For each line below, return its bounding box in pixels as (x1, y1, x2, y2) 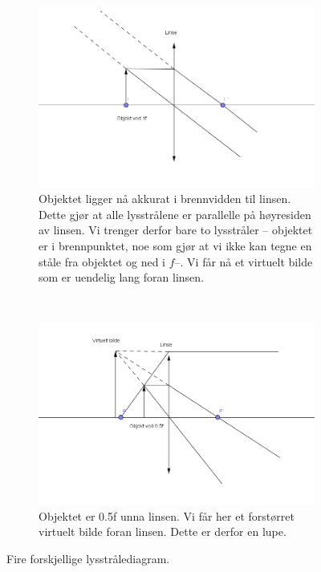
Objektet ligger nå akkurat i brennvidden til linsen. (39, 190, 291, 207)
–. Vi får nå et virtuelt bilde (174, 253, 313, 270)
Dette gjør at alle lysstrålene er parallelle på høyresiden (39, 205, 311, 222)
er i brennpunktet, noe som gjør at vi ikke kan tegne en (39, 237, 312, 254)
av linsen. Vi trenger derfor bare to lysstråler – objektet (39, 221, 313, 238)
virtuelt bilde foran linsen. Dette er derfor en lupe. (39, 523, 286, 540)
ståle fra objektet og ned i (39, 253, 166, 270)
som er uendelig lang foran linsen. (39, 269, 204, 286)
